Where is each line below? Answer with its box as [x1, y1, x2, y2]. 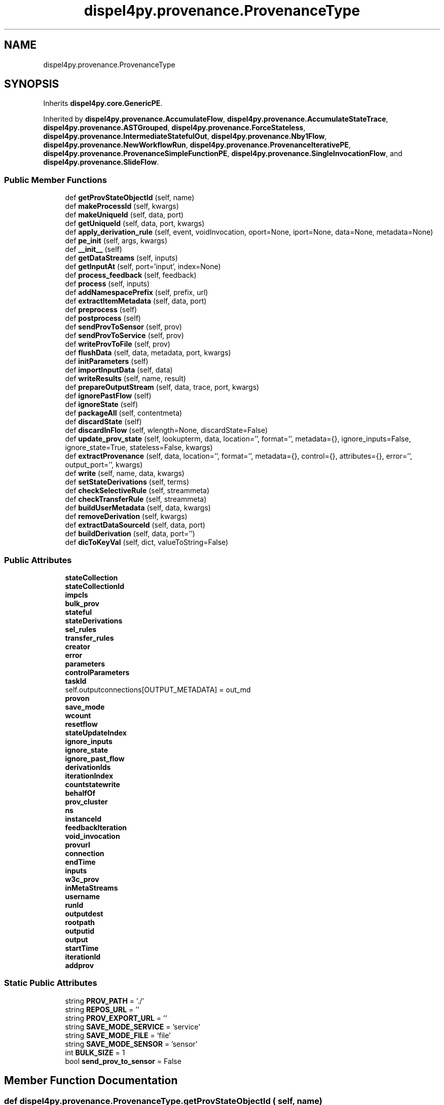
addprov [65, 961, 94, 970]
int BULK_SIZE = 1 [65, 1048, 125, 1057]
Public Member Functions [4, 174, 107, 185]
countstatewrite [65, 780, 120, 789]
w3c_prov [65, 874, 99, 883]
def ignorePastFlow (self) [65, 391, 152, 400]
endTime [65, 857, 96, 866]
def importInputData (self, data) [65, 365, 173, 375]
